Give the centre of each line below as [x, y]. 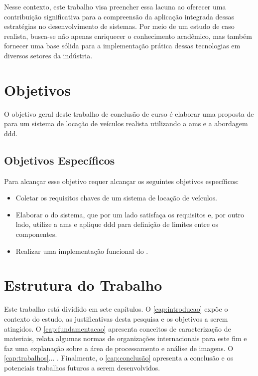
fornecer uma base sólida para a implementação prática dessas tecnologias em [122, 46]
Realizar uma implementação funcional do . [82, 251]
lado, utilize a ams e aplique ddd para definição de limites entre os [117, 224]
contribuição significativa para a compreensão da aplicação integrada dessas [119, 16]
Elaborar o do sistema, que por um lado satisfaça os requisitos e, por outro [130, 214]
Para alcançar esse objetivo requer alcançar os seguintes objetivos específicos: [122, 181]
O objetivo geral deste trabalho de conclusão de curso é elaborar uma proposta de [129, 113]
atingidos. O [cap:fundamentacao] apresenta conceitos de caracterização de [118, 328]
